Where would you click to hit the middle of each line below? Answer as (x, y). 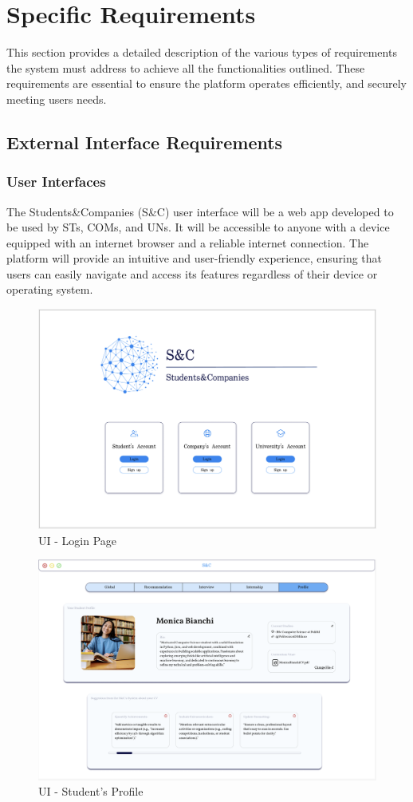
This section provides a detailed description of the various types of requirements (202, 52)
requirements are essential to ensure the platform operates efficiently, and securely (206, 83)
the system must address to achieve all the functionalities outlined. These (186, 67)
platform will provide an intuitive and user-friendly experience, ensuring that (195, 258)
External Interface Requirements (145, 142)
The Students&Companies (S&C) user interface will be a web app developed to (200, 211)
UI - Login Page (77, 540)
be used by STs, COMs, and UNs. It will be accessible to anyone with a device (198, 227)
